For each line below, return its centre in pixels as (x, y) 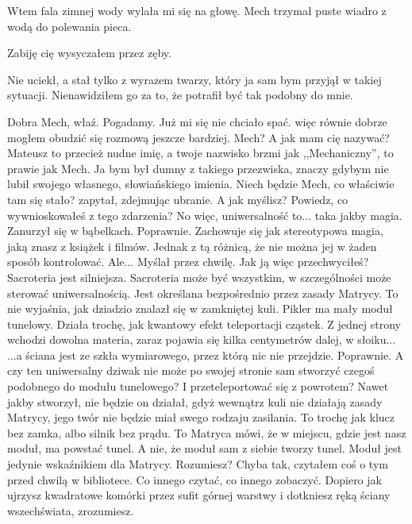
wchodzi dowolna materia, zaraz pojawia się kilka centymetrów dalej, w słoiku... (202, 339)
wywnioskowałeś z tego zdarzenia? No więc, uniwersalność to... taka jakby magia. (205, 215)
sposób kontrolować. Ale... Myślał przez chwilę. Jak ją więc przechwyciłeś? (188, 262)
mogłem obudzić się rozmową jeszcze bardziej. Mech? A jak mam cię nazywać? (198, 137)
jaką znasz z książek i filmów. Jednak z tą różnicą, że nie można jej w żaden (192, 246)
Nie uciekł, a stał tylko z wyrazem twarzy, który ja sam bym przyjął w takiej (194, 79)
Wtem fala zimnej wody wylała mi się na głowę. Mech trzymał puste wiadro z (197, 10)
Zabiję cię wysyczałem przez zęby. (89, 53)
